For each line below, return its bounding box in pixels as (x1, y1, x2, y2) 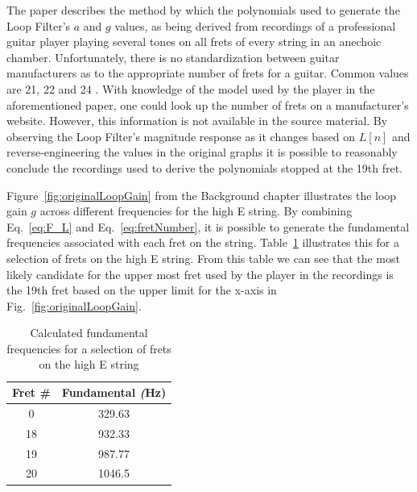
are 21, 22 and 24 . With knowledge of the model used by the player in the (6, 80, 375, 97)
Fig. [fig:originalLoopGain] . (6, 297, 142, 314)
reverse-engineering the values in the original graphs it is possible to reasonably (6, 144, 398, 161)
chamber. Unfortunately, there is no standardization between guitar (6, 48, 340, 65)
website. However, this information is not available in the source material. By (6, 112, 388, 129)
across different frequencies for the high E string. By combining (39, 202, 353, 219)
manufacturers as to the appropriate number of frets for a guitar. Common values (6, 65, 409, 81)
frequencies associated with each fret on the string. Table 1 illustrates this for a (6, 234, 400, 251)
